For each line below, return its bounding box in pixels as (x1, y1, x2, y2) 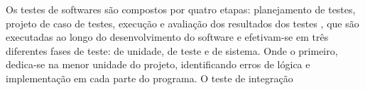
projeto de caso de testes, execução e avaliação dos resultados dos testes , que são (6, 15, 359, 30)
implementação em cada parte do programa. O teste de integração (6, 70, 293, 85)
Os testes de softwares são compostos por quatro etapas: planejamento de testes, (6, 2, 356, 16)
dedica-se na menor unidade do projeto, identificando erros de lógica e (6, 57, 310, 72)
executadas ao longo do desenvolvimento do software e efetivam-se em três (6, 30, 329, 44)
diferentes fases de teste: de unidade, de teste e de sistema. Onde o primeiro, (6, 43, 338, 58)
